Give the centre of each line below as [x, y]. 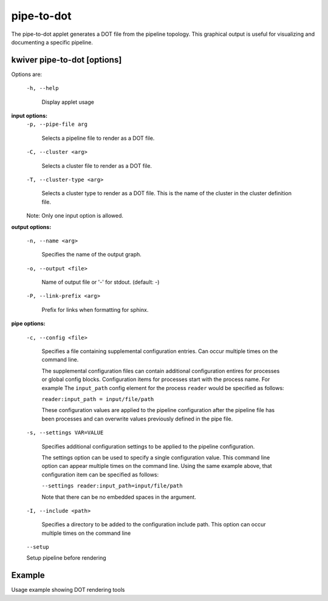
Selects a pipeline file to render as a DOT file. [98, 138]
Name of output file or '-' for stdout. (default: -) [101, 282]
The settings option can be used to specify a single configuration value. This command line [156, 457]
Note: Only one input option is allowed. [75, 216]
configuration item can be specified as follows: [100, 475]
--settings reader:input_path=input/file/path [112, 486]
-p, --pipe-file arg [57, 124]
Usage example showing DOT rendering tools [68, 590]
